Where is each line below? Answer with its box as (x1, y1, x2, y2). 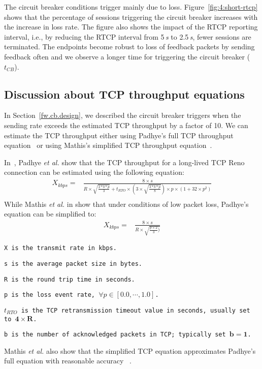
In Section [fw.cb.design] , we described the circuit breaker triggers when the (4, 110, 241, 120)
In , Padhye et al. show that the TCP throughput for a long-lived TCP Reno (4, 157, 245, 167)
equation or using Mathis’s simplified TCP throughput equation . (4, 140, 212, 150)
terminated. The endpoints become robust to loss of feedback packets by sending (4, 41, 255, 52)
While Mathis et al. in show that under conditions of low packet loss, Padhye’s (4, 198, 249, 209)
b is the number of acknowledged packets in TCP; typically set (4, 331, 226, 339)
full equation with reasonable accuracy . (4, 355, 132, 366)
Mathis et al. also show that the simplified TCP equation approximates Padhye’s (4, 345, 256, 356)
